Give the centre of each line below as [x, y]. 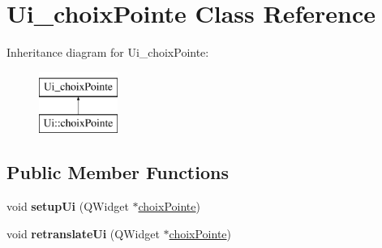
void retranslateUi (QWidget [83, 233]
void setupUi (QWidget [68, 206]
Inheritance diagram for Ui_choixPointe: [108, 52]
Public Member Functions [118, 172]
